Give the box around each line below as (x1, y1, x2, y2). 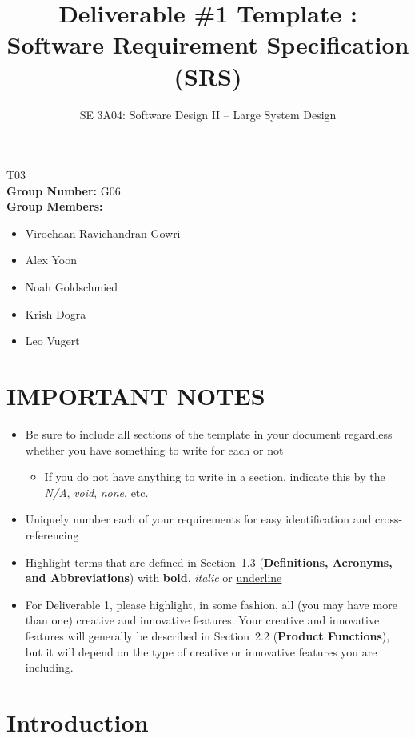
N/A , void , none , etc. (44, 483, 149, 500)
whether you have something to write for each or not (25, 441, 284, 458)
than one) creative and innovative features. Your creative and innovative (25, 612, 380, 628)
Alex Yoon (25, 251, 77, 268)
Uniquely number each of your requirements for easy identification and (25, 511, 372, 527)
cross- (374, 511, 403, 527)
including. (25, 659, 74, 676)
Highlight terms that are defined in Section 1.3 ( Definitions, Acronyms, (25, 553, 393, 570)
